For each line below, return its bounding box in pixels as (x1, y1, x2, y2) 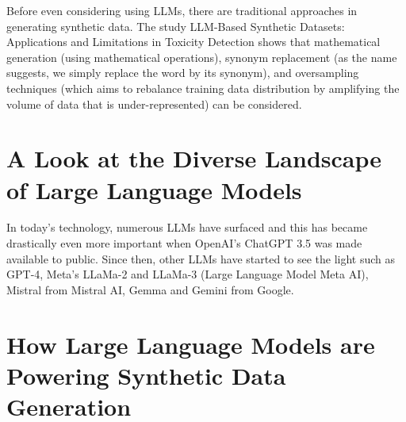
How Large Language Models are (6, 328, 375, 360)
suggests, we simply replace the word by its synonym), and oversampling (6, 64, 359, 81)
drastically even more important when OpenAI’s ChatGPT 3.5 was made (6, 235, 362, 251)
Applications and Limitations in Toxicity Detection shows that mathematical (6, 33, 381, 50)
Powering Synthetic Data (6, 359, 286, 391)
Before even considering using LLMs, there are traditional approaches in (6, 2, 358, 18)
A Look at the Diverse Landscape (6, 142, 382, 175)
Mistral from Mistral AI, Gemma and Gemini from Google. (6, 281, 294, 297)
